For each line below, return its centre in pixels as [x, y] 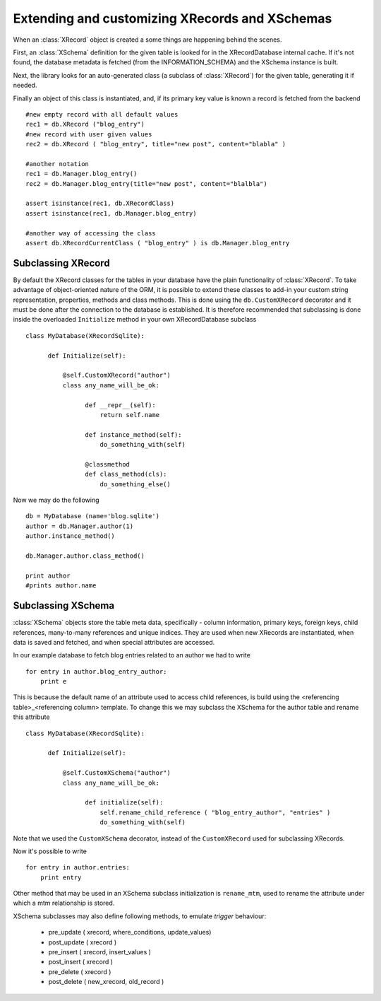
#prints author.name [61, 586]
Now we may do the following [56, 500]
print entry [61, 877]
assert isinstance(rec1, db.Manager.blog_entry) [111, 213]
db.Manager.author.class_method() [85, 556]
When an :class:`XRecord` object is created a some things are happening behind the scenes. [147, 40]
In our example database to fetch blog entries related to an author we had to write [132, 655]
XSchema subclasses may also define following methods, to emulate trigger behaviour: [140, 916]
